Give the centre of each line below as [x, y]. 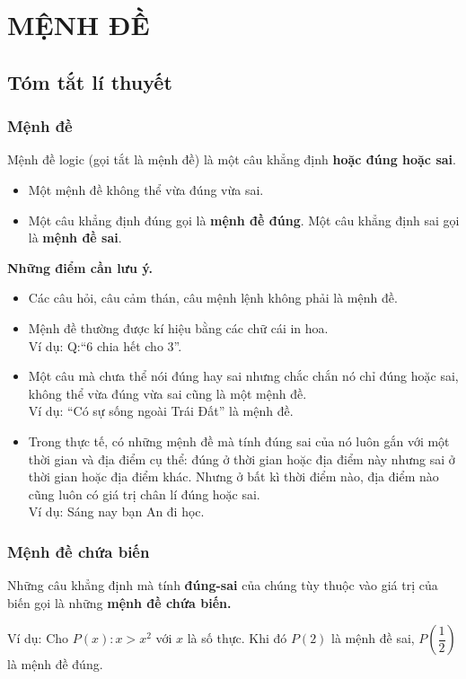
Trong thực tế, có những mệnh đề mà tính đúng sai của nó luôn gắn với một [239, 441]
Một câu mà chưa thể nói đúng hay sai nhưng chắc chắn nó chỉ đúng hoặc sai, [243, 376]
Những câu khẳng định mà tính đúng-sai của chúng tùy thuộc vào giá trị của [223, 585]
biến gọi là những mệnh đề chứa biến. [119, 602]
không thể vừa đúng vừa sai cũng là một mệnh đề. [167, 393]
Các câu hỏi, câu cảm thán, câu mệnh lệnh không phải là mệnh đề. [213, 298]
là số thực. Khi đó [237, 638]
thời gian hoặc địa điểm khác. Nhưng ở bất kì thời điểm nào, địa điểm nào [233, 476]
